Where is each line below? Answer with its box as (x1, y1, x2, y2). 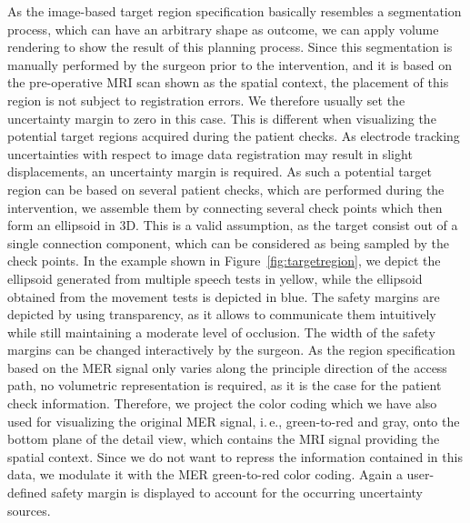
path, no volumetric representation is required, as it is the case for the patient (7, 376, 442, 395)
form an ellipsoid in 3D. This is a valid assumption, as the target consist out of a (7, 216, 458, 235)
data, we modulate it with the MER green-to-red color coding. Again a (7, 465, 403, 484)
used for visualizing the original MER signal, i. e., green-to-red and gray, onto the (7, 411, 460, 430)
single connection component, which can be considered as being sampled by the (7, 233, 450, 252)
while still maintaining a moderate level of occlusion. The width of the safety (7, 322, 435, 341)
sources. (7, 500, 51, 519)
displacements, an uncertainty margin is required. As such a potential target (7, 162, 432, 181)
